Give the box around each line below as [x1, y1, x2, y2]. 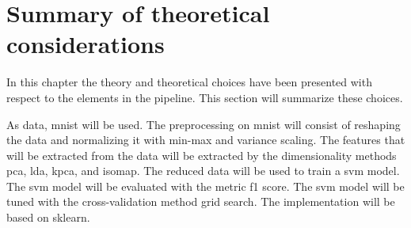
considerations [6, 28, 165, 60]
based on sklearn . [6, 209, 90, 226]
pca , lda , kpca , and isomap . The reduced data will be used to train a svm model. [6, 162, 400, 179]
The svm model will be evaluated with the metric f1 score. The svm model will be [6, 177, 405, 194]
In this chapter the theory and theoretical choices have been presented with [6, 74, 372, 90]
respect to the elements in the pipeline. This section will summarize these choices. [6, 89, 403, 105]
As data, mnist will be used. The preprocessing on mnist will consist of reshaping [6, 116, 401, 132]
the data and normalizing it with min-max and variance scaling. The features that [6, 131, 405, 148]
